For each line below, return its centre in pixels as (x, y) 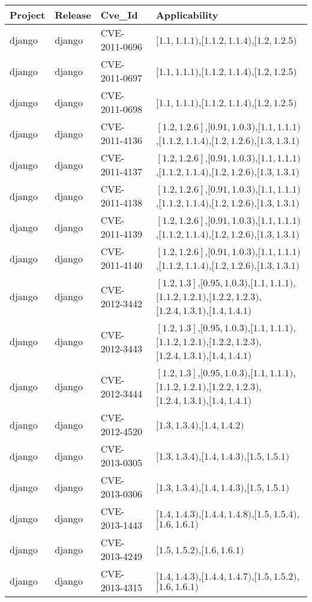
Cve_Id (119, 15)
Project (28, 15)
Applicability (187, 15)
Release (73, 15)
